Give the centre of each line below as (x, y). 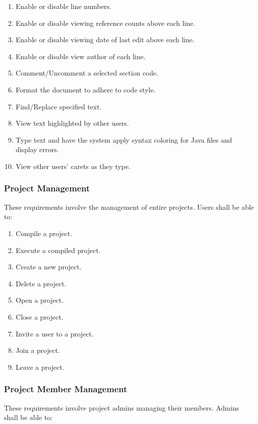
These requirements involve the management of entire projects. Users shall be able (129, 207)
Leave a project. (40, 367)
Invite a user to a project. (55, 333)
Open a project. (39, 300)
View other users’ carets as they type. (73, 166)
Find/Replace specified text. (59, 106)
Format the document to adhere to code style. (86, 89)
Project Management (47, 188)
